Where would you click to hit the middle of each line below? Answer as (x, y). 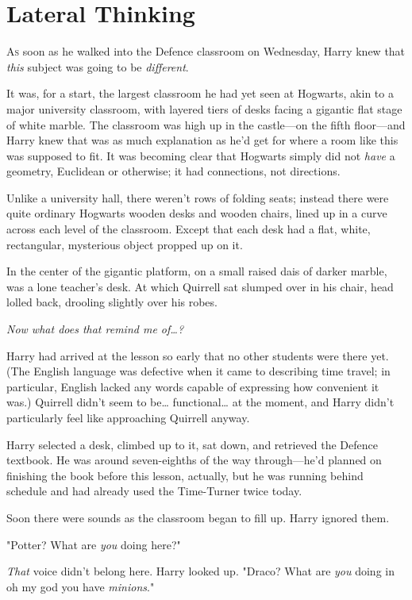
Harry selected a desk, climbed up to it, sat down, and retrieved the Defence (192, 444)
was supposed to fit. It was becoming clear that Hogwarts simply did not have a (201, 155)
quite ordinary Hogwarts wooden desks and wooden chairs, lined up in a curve (197, 213)
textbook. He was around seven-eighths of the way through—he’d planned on (194, 460)
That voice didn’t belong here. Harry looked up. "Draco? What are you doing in (200, 571)
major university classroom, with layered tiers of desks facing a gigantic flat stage (204, 108)
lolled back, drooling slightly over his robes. (112, 302)
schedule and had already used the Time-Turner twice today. (154, 491)
